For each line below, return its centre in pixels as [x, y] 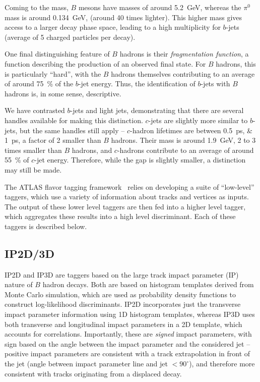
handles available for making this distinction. [74, 120]
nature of [19, 284]
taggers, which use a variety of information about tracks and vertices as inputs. [127, 197]
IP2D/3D [29, 253]
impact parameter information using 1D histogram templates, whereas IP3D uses [130, 314]
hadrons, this [236, 63]
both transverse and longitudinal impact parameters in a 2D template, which [123, 324]
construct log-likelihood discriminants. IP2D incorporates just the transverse [123, 304]
